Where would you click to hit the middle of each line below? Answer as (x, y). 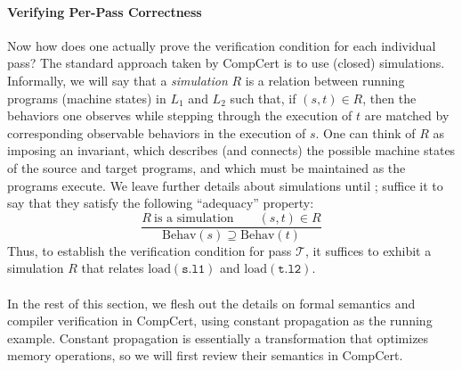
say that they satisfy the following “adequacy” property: (161, 203)
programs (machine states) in (87, 98)
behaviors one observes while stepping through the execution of (180, 115)
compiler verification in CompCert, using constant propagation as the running (220, 321)
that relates (113, 268)
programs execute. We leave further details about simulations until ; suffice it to (225, 185)
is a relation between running (325, 80)
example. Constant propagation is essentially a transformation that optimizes (218, 337)
